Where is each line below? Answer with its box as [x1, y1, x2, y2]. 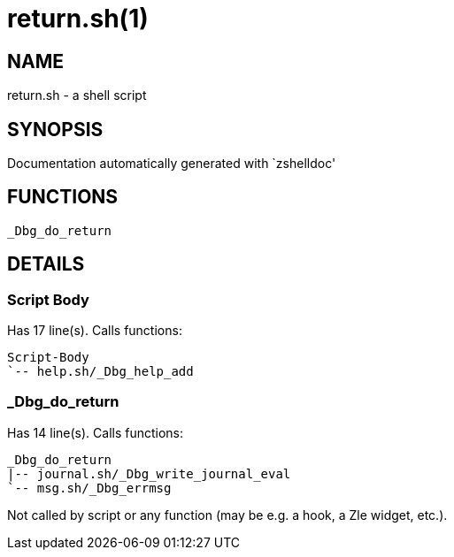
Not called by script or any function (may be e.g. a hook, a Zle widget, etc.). [7, 507, 448, 523]
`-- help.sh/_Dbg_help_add [7, 364, 194, 379]
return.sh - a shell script [7, 88, 147, 103]
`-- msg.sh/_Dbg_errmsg [7, 480, 172, 495]
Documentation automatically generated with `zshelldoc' [7, 156, 336, 172]
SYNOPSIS [7, 118, 104, 141]
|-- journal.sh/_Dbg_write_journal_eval [7, 466, 291, 481]
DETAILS [7, 253, 85, 276]
